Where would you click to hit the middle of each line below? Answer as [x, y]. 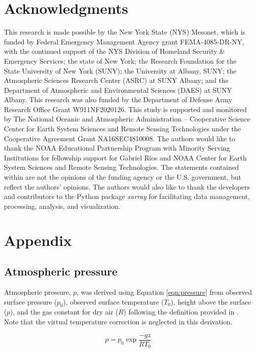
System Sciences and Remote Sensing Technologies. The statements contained [122, 167]
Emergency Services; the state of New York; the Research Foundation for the [120, 60]
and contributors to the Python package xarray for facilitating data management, [127, 196]
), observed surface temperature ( [114, 301]
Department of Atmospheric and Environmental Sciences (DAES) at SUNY [118, 90]
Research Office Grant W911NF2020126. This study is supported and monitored [126, 109]
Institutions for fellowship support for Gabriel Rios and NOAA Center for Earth [125, 157]
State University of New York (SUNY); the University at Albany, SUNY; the [120, 70]
